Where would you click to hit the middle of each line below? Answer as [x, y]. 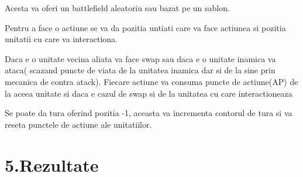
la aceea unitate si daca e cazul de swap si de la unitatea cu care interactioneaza [149, 93]
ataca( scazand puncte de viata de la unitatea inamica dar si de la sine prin [140, 70]
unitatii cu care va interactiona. [61, 39]
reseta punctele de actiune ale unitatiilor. [78, 124]
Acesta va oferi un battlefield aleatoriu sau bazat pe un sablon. [117, 8]
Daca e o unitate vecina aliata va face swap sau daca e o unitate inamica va [140, 58]
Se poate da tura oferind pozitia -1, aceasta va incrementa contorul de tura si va [149, 113]
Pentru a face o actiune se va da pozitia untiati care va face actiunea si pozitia [145, 27]
